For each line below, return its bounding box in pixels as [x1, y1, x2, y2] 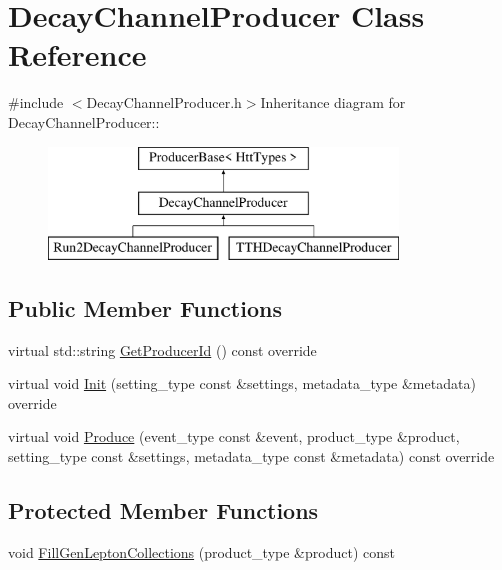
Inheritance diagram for [260, 92, 406, 113]
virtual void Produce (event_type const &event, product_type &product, [8, 426, 460, 447]
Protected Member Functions [8, 495, 319, 526]
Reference [8, 34, 147, 75]
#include [8, 92, 64, 113]
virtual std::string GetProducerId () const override [8, 339, 317, 360]
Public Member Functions [8, 292, 282, 323]
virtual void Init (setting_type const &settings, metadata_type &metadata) [8, 373, 476, 394]
